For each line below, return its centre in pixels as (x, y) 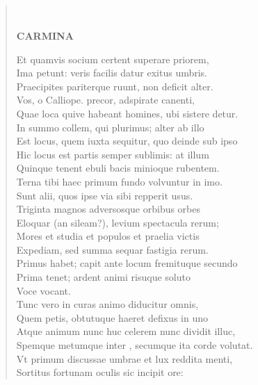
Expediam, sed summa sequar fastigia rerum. (112, 249)
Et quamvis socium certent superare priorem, (113, 59)
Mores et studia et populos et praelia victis (108, 236)
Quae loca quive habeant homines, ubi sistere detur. (127, 113)
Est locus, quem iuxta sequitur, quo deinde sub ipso (127, 141)
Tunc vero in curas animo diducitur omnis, (107, 304)
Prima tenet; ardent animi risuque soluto (103, 277)
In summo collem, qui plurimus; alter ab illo (110, 127)
